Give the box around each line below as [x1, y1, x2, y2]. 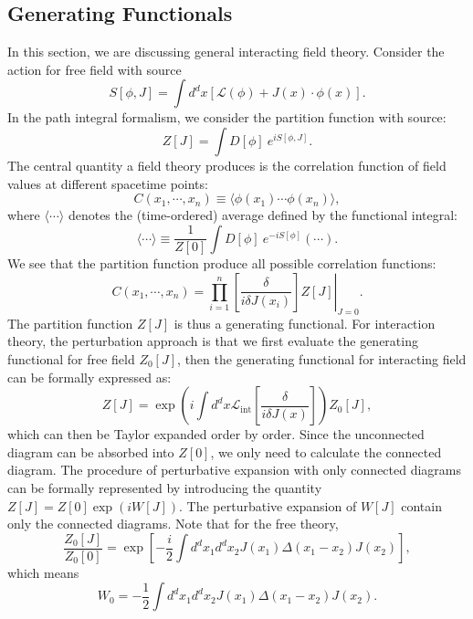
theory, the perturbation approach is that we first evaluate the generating [7, 331, 418, 351]
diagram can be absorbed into [7, 442, 174, 461]
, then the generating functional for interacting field [177, 349, 467, 368]
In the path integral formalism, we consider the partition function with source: [7, 108, 447, 127]
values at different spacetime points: [7, 173, 208, 193]
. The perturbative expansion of [179, 496, 357, 515]
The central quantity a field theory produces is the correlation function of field [7, 155, 447, 174]
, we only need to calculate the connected [210, 442, 442, 461]
